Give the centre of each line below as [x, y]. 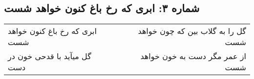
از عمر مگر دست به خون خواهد [193, 56]
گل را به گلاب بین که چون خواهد [192, 31]
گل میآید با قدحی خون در [50, 56]
